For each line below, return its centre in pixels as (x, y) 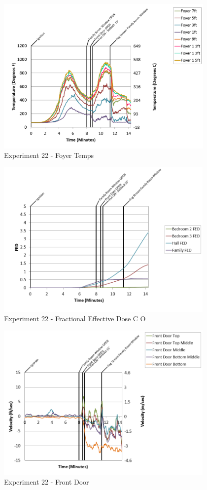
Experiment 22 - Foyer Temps (49, 155)
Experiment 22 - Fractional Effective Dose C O (75, 319)
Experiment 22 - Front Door (47, 482)
